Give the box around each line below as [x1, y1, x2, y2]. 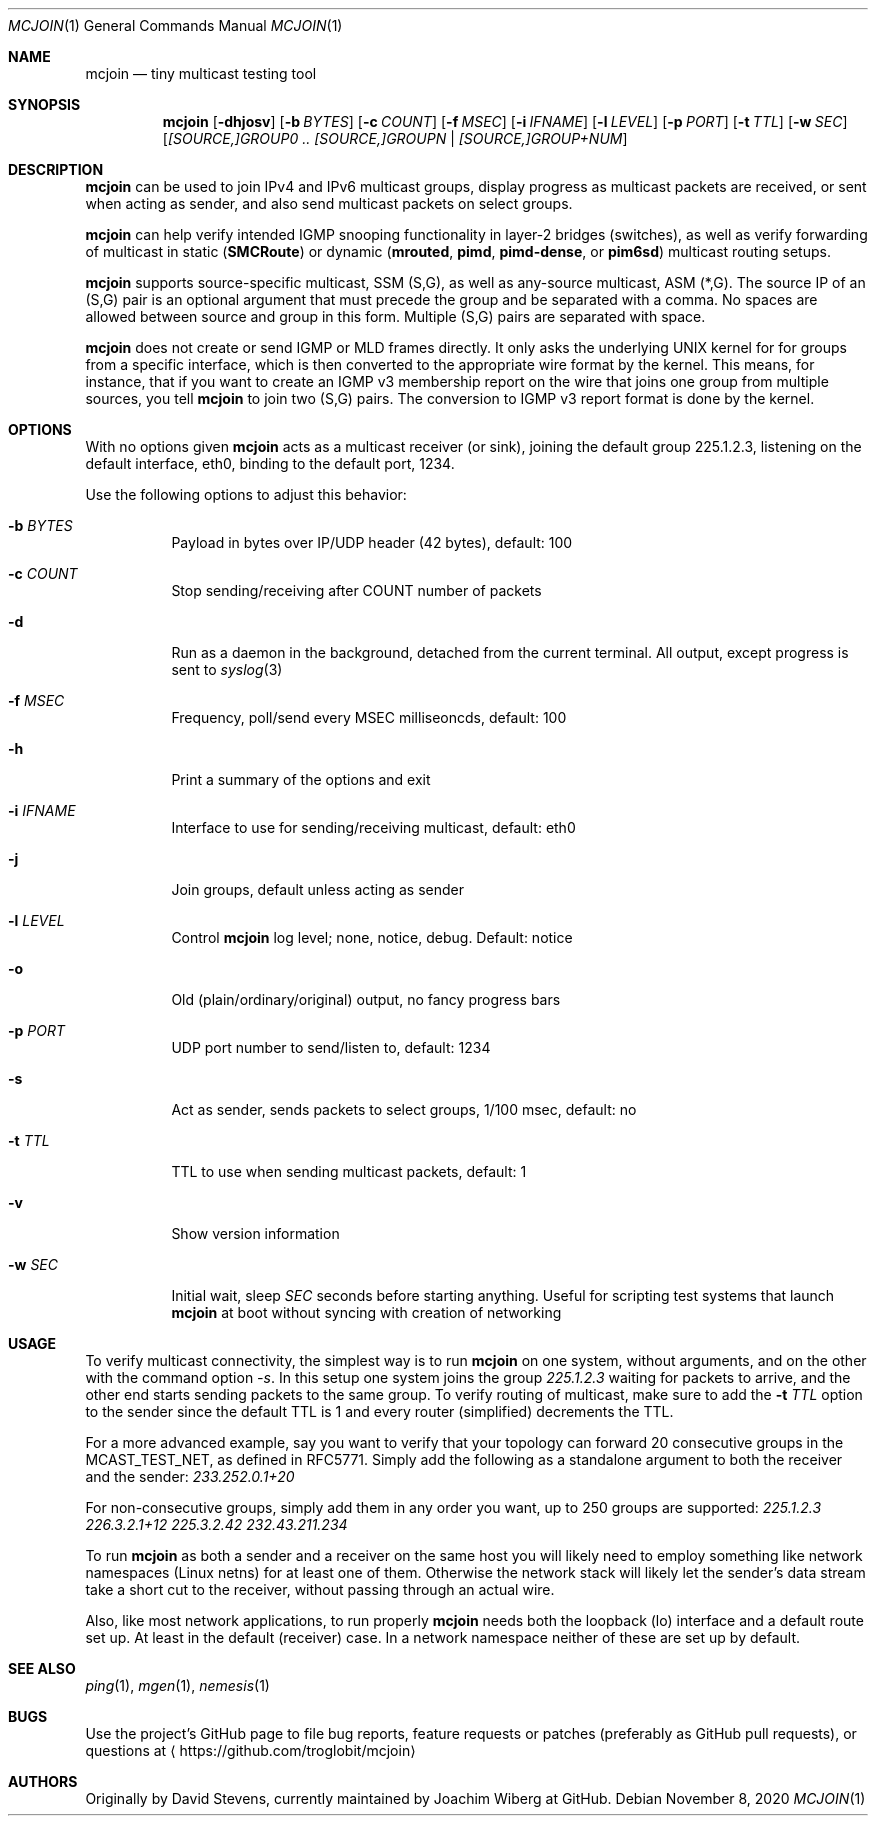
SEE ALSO [8, 1660, 76, 1677]
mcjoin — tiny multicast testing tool [85, 65, 317, 82]
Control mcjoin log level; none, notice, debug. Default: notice [171, 929, 573, 946]
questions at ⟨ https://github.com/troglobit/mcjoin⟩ [85, 1742, 416, 1759]
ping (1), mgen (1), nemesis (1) [85, 1677, 270, 1694]
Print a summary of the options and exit [171, 771, 431, 788]
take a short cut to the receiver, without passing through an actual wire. [85, 1581, 555, 1598]
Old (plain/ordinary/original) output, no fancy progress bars [171, 991, 561, 1008]
